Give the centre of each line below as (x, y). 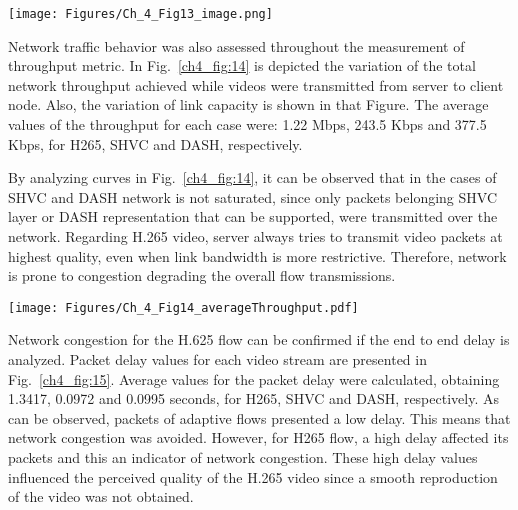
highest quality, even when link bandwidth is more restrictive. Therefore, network (257, 255)
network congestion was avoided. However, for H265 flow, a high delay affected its (258, 437)
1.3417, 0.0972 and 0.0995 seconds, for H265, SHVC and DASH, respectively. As (253, 398)
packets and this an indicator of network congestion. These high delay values (243, 457)
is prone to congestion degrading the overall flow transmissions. (202, 275)
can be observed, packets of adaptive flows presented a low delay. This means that (259, 417)
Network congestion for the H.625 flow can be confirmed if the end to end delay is (259, 339)
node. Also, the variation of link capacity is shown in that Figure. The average (248, 104)
